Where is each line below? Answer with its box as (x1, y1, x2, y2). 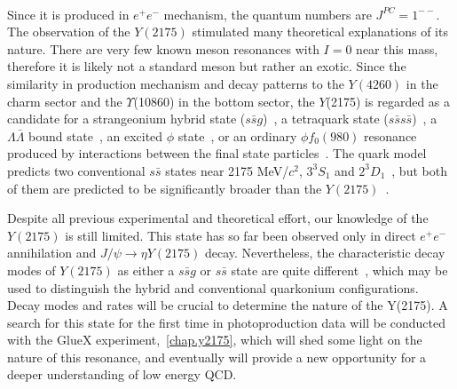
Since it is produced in (7, 4, 130, 23)
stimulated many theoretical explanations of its (192, 22, 448, 41)
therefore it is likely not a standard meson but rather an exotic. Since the (7, 57, 406, 75)
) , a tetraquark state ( (263, 109, 389, 128)
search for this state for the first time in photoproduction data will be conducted (7, 313, 446, 331)
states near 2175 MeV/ (165, 161, 289, 179)
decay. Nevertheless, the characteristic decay (204, 243, 445, 262)
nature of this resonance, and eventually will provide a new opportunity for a (7, 347, 427, 366)
